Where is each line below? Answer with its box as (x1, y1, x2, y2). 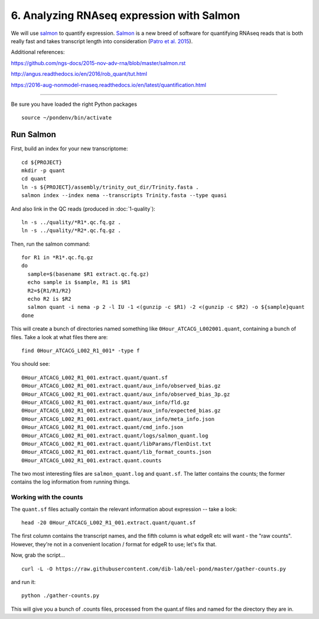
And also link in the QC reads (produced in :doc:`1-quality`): (11, 205, 156, 212)
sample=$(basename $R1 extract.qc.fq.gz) (27, 270, 149, 278)
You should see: (11, 360, 50, 367)
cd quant (21, 175, 47, 182)
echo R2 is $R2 (27, 296, 71, 302)
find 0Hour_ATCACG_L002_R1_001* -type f (21, 347, 140, 354)
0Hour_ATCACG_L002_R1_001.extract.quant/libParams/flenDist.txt (21, 440, 212, 447)
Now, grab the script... (11, 552, 65, 559)
